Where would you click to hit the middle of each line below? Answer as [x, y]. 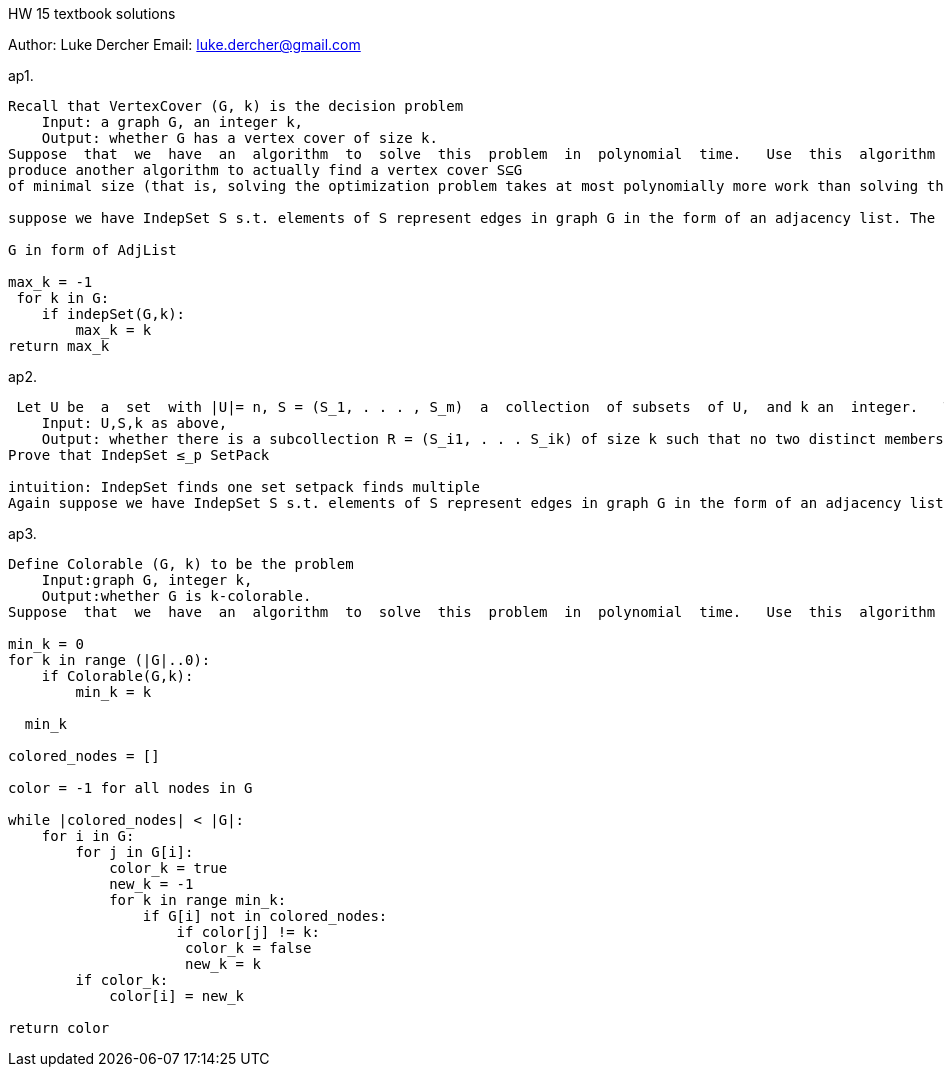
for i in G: [88, 836]
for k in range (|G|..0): [109, 660]
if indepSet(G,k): [113, 314]
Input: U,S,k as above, [134, 423]
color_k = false [248, 948]
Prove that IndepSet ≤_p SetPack [139, 455]
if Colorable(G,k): [117, 676]
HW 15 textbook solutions [92, 13]
